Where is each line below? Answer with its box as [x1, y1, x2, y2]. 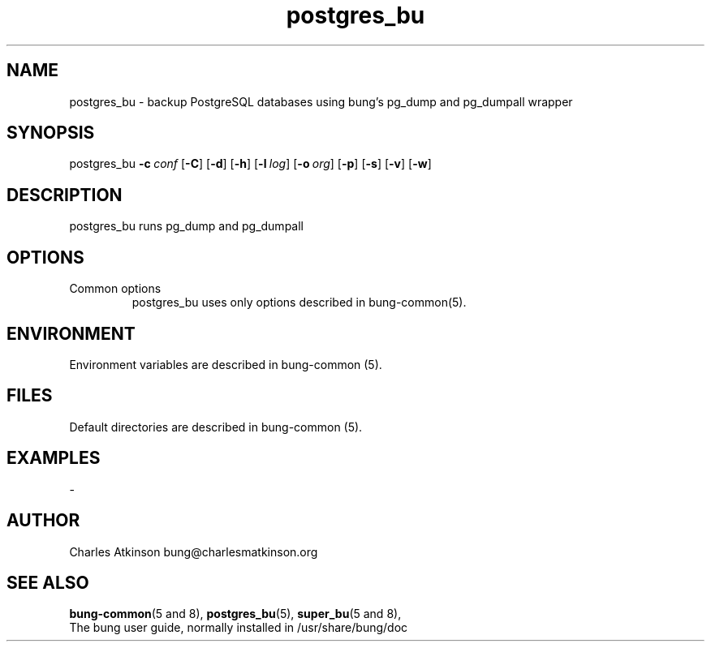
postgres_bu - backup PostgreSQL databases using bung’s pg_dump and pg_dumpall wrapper [69, 94, 573, 109]
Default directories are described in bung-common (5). [69, 419, 363, 434]
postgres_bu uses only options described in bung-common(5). [131, 295, 467, 310]
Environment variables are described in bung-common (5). [69, 357, 382, 371]
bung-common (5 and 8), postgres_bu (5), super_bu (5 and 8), [69, 607, 402, 621]
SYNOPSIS [6, 122, 95, 144]
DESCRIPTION [6, 184, 123, 205]
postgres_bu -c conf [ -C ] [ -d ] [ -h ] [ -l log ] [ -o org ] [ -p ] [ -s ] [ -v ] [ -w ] [69, 157, 432, 171]
